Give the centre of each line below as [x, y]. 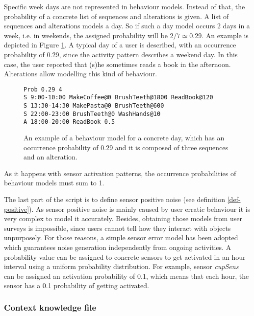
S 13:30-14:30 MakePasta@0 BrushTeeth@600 [94, 106]
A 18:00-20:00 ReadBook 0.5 [69, 122]
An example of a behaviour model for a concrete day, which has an [124, 138]
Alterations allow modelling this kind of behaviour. [81, 74]
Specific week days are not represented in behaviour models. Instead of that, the [125, 6]
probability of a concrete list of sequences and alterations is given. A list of [116, 16]
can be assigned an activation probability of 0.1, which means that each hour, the [127, 276]
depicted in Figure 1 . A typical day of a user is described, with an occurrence [120, 45]
